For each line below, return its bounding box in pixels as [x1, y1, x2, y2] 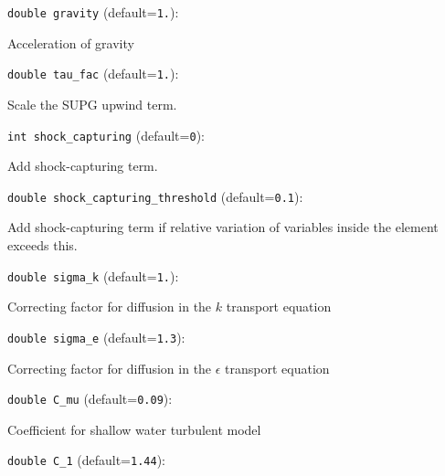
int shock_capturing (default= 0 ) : [7, 125, 205, 144]
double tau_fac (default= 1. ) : [7, 64, 179, 83]
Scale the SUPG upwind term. [7, 94, 177, 113]
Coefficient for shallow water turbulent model [7, 419, 261, 439]
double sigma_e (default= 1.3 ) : [7, 327, 185, 346]
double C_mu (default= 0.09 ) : [7, 389, 173, 408]
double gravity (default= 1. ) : [7, 3, 179, 21]
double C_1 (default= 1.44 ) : [7, 450, 166, 470]
